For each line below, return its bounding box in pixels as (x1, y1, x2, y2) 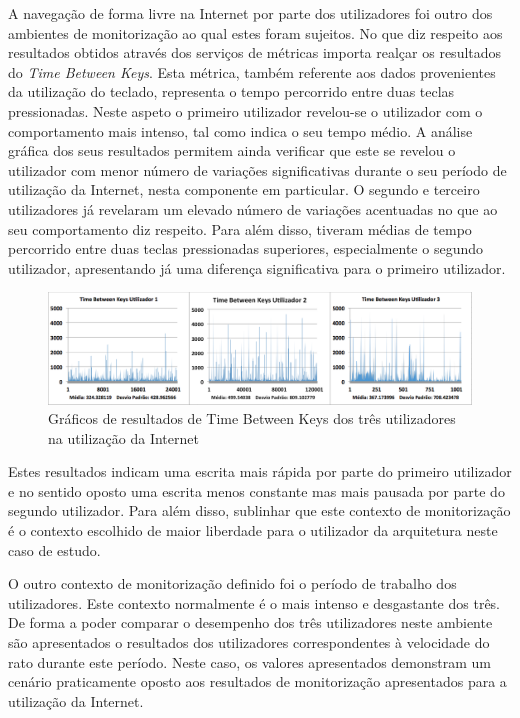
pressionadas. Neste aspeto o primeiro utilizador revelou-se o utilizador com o (8, 100, 483, 121)
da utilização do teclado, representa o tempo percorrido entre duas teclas (8, 81, 455, 102)
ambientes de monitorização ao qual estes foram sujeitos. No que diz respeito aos (8, 22, 503, 43)
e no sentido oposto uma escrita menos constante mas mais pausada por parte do (8, 480, 505, 501)
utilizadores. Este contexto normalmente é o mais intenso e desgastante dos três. (8, 592, 501, 613)
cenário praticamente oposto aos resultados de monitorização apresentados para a (8, 671, 507, 692)
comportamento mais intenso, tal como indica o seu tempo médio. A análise (8, 120, 473, 141)
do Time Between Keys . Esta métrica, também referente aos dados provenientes (8, 61, 496, 82)
